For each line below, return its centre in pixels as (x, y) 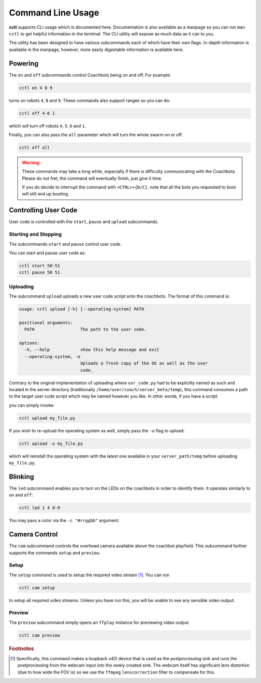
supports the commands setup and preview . (55, 553)
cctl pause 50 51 (40, 272)
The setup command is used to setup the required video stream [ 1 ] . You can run (89, 575)
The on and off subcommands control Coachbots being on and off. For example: (90, 75)
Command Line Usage (54, 13)
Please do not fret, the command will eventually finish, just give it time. (92, 178)
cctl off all (35, 147)
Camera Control (33, 534)
